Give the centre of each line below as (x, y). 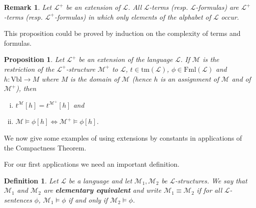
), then (26, 88)
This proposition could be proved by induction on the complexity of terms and (122, 33)
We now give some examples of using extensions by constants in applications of (123, 138)
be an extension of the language (126, 59)
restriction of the (29, 69)
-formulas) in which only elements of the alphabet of (133, 16)
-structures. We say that (211, 180)
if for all (209, 190)
